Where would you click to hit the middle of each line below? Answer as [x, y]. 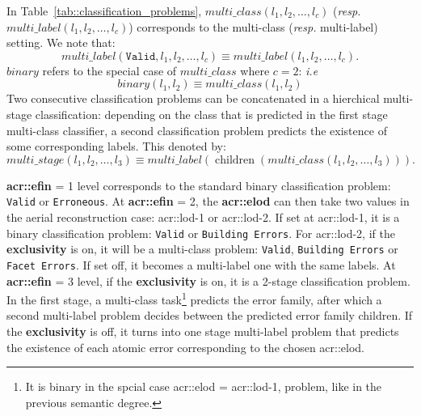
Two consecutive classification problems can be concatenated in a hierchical [193, 98]
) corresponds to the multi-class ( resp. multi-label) [253, 26]
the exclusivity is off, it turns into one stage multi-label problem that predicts [203, 331]
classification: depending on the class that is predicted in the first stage [211, 114]
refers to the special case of [109, 70]
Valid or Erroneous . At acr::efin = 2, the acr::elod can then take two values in [208, 201]
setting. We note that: [61, 42]
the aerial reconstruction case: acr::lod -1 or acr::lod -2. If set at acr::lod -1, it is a [203, 217]
